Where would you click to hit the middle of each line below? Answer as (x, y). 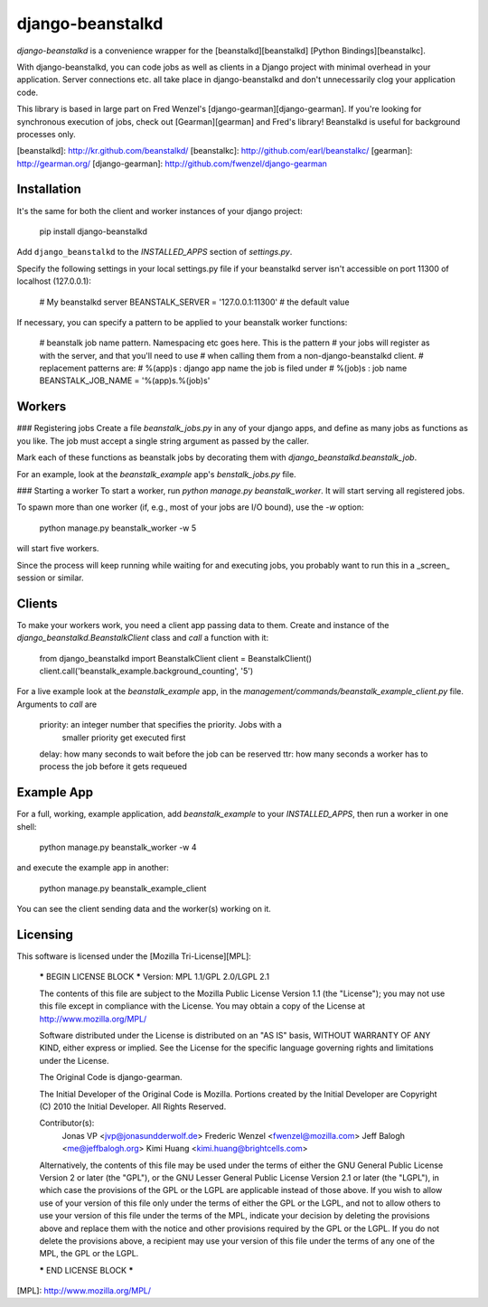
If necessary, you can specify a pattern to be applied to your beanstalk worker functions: (182, 322)
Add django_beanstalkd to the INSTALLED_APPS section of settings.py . (155, 252)
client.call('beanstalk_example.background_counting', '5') (146, 671)
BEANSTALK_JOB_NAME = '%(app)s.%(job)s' (125, 381)
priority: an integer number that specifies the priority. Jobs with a (160, 725)
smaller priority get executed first (124, 738)
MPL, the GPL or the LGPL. (89, 1254)
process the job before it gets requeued (113, 766)
